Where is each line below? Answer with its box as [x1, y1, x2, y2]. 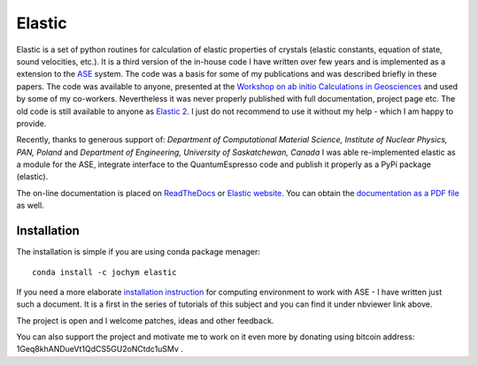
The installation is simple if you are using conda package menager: [16, 247, 261, 257]
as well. [16, 200, 44, 211]
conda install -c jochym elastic [32, 267, 177, 278]
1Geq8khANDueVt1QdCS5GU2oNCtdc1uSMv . [16, 344, 183, 354]
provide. [16, 118, 47, 128]
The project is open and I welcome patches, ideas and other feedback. [16, 315, 274, 326]
